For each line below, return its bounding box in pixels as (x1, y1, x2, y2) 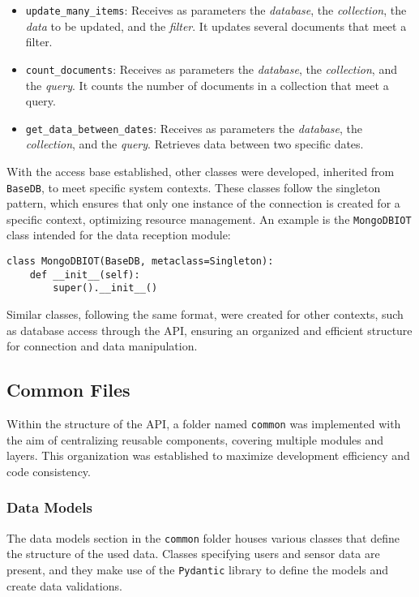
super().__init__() (53, 282, 158, 294)
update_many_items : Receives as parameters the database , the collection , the (25, 2, 407, 18)
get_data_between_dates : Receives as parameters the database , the (25, 119, 363, 136)
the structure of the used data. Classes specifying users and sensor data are (6, 545, 380, 562)
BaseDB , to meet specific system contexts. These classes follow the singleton (6, 178, 381, 195)
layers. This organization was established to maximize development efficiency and (6, 447, 410, 464)
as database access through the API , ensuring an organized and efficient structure (6, 321, 413, 338)
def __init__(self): (29, 268, 140, 281)
